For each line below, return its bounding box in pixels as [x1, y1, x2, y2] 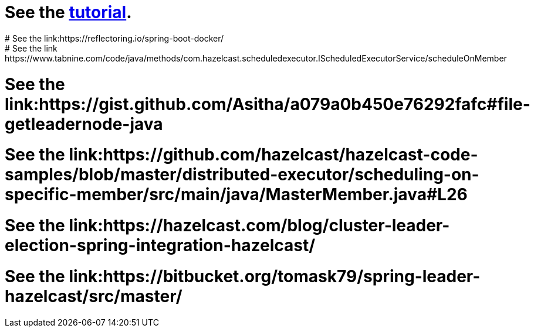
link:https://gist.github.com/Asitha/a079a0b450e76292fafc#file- [5, 94, 530, 114]
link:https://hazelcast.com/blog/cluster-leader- [69, 215, 450, 235]
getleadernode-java [5, 114, 163, 134]
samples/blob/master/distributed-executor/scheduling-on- [5, 165, 479, 185]
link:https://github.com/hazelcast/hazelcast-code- [69, 145, 478, 165]
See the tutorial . [5, 2, 132, 22]
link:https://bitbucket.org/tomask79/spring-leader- [69, 266, 481, 286]
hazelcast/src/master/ [5, 286, 182, 306]
